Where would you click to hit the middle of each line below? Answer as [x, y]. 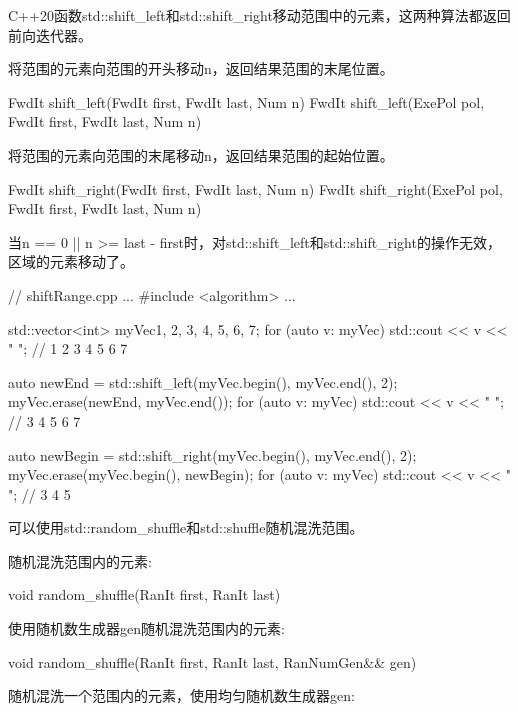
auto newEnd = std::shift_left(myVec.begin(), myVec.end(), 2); [203, 381]
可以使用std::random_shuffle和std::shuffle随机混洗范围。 [186, 527]
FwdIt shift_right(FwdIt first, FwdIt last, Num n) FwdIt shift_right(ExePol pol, [255, 188]
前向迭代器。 [50, 34]
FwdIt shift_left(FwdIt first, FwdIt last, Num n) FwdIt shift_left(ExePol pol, [246, 101]
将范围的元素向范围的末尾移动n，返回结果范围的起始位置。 [201, 154]
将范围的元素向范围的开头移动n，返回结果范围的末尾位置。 [201, 68]
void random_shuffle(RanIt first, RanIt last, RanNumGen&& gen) [212, 661]
